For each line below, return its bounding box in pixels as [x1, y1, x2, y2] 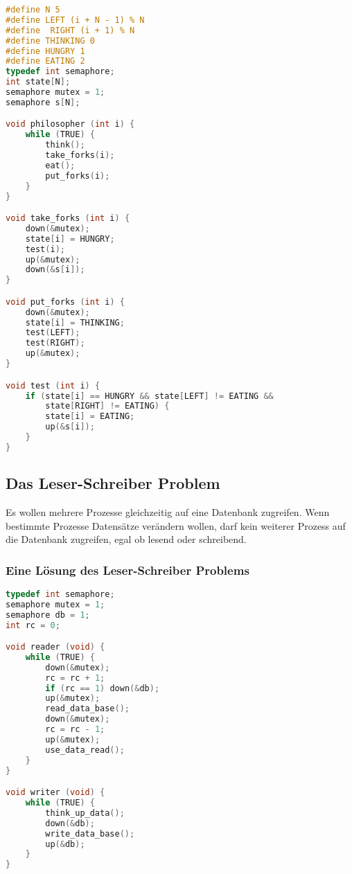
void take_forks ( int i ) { [6, 213, 130, 224]
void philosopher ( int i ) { [6, 119, 135, 130]
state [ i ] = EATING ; [45, 411, 135, 422]
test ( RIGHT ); [25, 338, 85, 348]
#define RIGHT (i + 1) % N [6, 25, 135, 35]
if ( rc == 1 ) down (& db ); [45, 683, 160, 693]
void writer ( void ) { [6, 787, 105, 798]
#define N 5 [6, 5, 60, 15]
